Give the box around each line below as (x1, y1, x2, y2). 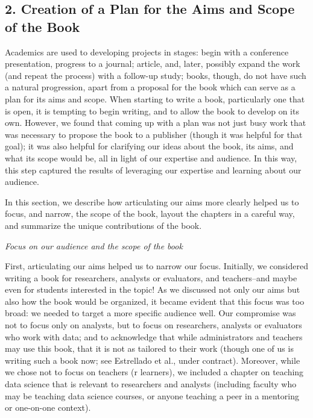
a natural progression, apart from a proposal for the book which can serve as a (5, 81, 296, 93)
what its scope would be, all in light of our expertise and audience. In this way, (5, 151, 297, 164)
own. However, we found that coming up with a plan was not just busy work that (5, 116, 306, 129)
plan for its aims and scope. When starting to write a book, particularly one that (5, 92, 305, 105)
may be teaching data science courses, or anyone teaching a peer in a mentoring (5, 389, 299, 402)
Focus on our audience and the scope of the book (5, 239, 183, 252)
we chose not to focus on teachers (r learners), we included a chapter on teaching (5, 366, 304, 378)
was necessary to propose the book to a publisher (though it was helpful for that (5, 128, 303, 140)
